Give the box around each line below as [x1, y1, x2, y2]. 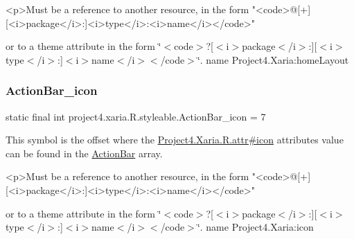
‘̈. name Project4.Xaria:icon [197, 220, 314, 234]
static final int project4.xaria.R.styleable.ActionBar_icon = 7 [6, 109, 266, 123]
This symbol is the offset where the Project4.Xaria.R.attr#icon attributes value [6, 132, 344, 147]
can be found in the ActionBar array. [6, 145, 163, 160]
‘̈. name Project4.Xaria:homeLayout [197, 52, 349, 67]
